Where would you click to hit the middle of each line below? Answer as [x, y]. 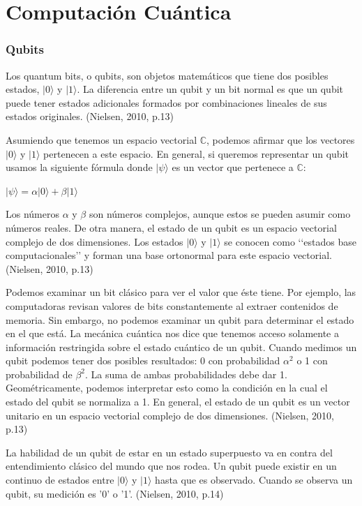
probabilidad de [39, 374]
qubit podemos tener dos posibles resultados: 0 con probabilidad [143, 360]
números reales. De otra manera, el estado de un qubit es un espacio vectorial [171, 227]
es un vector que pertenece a [233, 167]
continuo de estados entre [60, 480]
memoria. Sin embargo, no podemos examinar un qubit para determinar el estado [180, 319]
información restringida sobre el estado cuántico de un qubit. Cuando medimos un [181, 347]
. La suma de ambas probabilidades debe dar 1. [186, 374]
